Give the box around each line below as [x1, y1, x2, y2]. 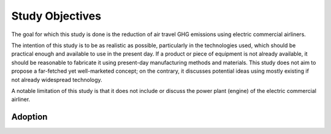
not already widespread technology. [11, 76, 102, 83]
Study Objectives [11, 9, 101, 23]
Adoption [11, 112, 48, 122]
